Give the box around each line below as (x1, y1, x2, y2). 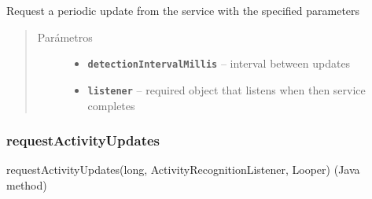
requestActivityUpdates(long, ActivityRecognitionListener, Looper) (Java (6, 161, 360, 178)
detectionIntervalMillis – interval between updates (87, 55, 351, 72)
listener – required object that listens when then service (87, 81, 366, 98)
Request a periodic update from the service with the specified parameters (6, 2, 360, 18)
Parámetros (37, 28, 93, 45)
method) (6, 176, 47, 193)
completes (87, 97, 135, 113)
